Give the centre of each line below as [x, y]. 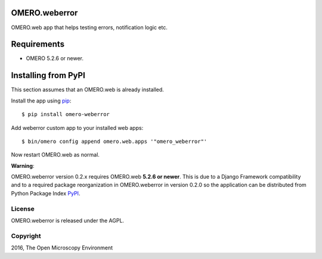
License [23, 208]
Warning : [23, 166]
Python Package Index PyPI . [46, 193]
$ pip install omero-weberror [66, 114]
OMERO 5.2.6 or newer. [55, 58]
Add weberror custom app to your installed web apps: [77, 127]
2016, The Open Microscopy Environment [62, 248]
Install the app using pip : [41, 101]
